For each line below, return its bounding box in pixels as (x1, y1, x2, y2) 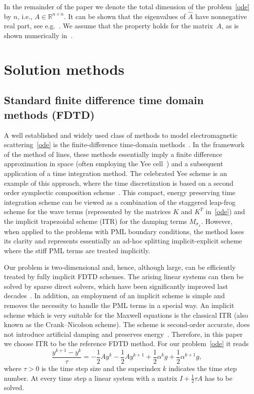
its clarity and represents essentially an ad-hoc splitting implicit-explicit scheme (4, 236, 242, 246)
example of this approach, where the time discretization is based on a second (4, 177, 233, 188)
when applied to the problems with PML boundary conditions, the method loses (4, 226, 244, 236)
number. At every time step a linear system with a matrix (4, 372, 178, 383)
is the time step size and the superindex (41, 363, 161, 373)
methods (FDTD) (4, 107, 95, 122)
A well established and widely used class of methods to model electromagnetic (4, 130, 238, 140)
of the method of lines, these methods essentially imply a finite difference (4, 149, 222, 159)
